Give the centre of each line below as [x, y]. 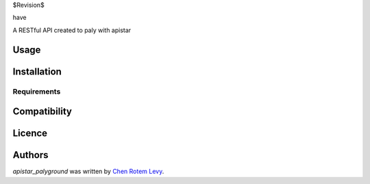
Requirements [37, 91]
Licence [30, 133]
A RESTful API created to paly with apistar [72, 30]
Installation [37, 71]
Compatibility [42, 112]
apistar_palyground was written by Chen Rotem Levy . [88, 172]
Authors [30, 155]
